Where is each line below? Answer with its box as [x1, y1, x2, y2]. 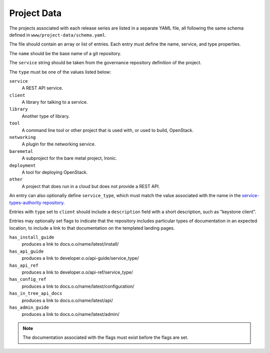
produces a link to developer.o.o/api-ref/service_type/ [21, 269, 133, 275]
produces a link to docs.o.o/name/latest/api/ [21, 297, 113, 303]
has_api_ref [9, 262, 38, 268]
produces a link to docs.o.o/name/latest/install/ [21, 241, 119, 247]
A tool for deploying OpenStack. [21, 169, 88, 175]
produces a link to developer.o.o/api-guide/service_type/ [21, 255, 139, 261]
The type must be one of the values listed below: [9, 69, 111, 75]
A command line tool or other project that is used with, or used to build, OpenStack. [21, 127, 193, 133]
